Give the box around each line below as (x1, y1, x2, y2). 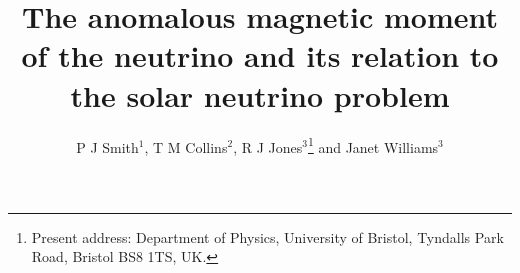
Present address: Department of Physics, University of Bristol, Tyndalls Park (31, 226, 504, 247)
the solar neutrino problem (70, 74, 450, 115)
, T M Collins (144, 136, 228, 157)
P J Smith (76, 136, 139, 157)
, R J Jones (233, 136, 303, 157)
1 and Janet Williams (307, 133, 439, 157)
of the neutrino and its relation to (21, 35, 499, 76)
